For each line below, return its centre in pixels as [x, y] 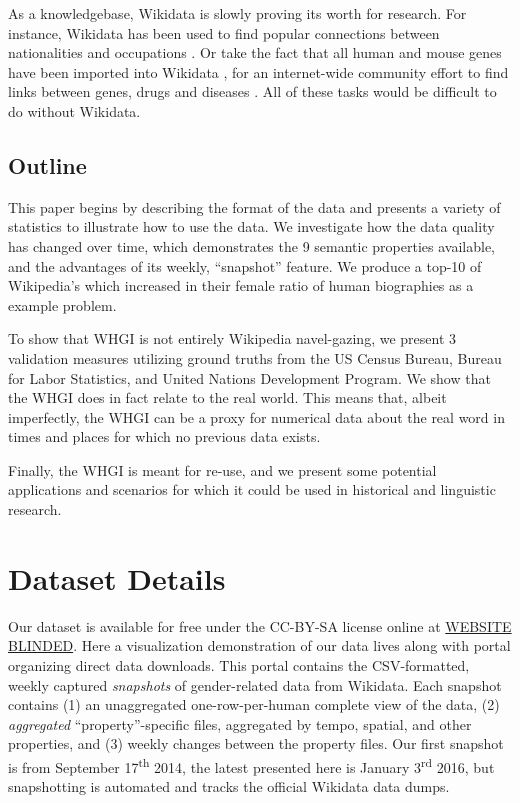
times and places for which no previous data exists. [164, 436]
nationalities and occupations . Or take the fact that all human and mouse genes [255, 52]
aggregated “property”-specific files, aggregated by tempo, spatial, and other [240, 723]
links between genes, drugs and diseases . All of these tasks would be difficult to [252, 91]
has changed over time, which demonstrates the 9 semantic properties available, [251, 245]
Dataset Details [117, 577]
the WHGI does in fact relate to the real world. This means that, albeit [227, 397]
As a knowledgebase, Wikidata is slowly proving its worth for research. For [237, 13]
